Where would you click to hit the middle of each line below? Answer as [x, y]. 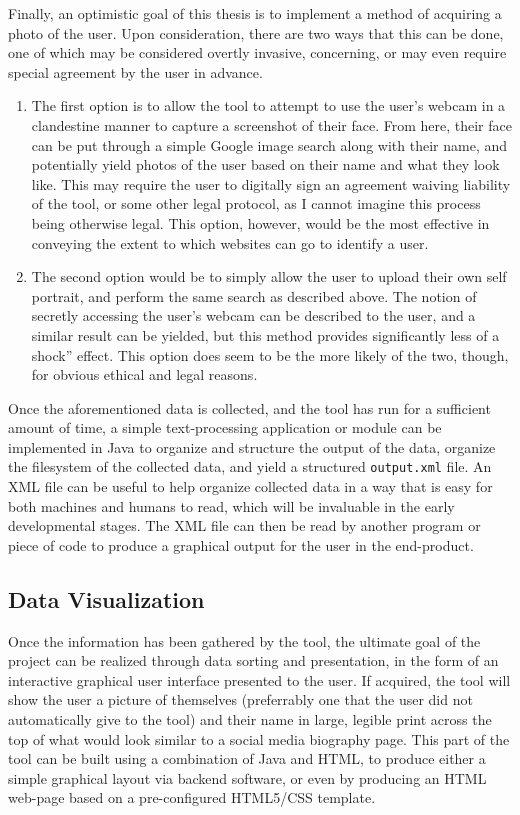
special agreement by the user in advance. [135, 71]
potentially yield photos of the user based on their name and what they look [265, 164]
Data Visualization [106, 598]
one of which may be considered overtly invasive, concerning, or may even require [257, 52]
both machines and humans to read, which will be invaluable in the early [231, 505]
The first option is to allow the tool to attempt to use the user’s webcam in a [268, 105]
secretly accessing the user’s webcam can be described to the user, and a [253, 315]
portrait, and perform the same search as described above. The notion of [254, 295]
